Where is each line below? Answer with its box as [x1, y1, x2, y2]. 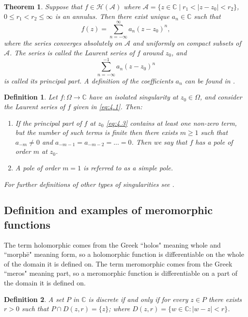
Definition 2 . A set [4, 294, 64, 304]
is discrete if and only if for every [88, 294, 188, 304]
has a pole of [195, 136, 233, 147]
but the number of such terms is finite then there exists [15, 127, 178, 137]
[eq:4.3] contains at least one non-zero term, [106, 117, 237, 128]
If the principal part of [15, 117, 82, 128]
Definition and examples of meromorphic [4, 202, 213, 217]
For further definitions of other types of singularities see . [4, 179, 174, 189]
